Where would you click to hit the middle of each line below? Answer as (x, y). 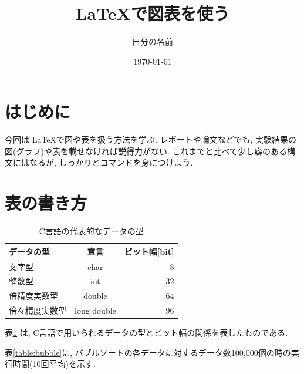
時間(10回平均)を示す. (54, 364)
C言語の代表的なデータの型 (91, 231)
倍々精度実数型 (38, 310)
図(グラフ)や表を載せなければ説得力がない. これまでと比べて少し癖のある (146, 151)
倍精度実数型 (33, 296)
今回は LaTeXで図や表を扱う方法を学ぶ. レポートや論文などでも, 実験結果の (151, 139)
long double (95, 310)
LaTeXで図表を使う (153, 13)
